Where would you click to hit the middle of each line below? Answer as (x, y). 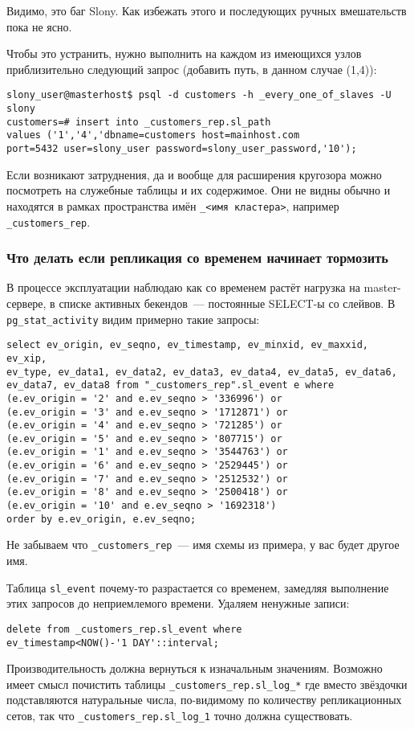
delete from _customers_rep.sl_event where (124, 629)
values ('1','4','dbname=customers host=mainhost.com (153, 135)
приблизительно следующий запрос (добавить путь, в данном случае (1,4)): (192, 69)
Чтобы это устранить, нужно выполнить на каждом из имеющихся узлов (184, 53)
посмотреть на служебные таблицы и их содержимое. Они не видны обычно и (199, 190)
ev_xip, (27, 358)
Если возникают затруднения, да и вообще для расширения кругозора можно (194, 174)
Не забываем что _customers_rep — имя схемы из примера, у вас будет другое (203, 545)
